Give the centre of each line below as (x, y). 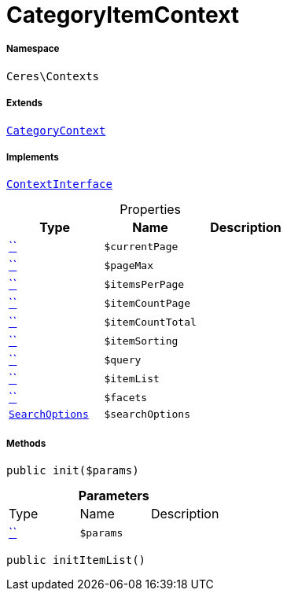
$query (123, 359)
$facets (126, 397)
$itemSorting (141, 341)
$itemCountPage (147, 303)
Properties (151, 210)
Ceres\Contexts (53, 76)
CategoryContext (56, 130)
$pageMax (129, 265)
